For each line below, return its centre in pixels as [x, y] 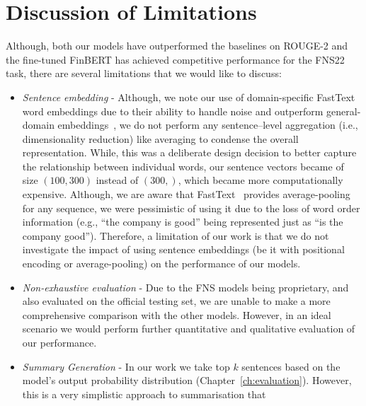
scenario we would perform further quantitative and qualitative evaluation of [189, 329]
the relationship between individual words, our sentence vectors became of [183, 166]
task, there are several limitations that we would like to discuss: [144, 73]
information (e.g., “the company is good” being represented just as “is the [183, 222]
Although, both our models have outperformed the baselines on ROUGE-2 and [177, 46]
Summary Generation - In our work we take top [126, 366]
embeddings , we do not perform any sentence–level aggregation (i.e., [208, 125]
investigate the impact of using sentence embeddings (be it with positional [183, 249]
